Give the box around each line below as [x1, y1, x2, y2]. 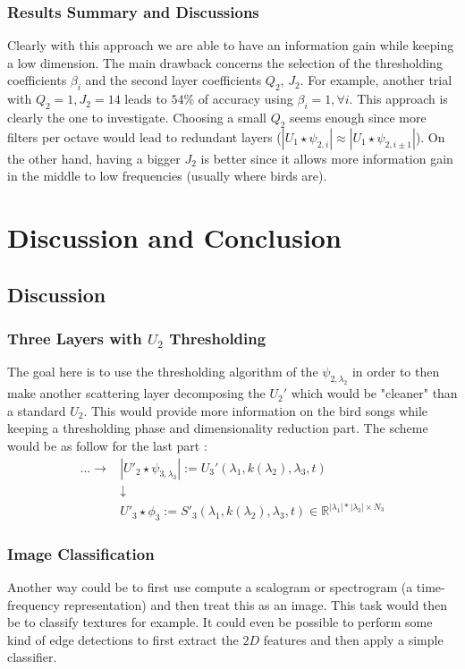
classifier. [7, 648, 57, 666]
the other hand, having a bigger [7, 148, 181, 167]
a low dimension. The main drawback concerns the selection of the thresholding [7, 53, 443, 72]
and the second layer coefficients [85, 71, 262, 89]
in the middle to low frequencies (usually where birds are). [7, 166, 327, 185]
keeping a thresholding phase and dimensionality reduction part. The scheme [7, 419, 428, 437]
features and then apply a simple [263, 630, 444, 648]
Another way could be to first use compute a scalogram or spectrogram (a [7, 578, 413, 597]
